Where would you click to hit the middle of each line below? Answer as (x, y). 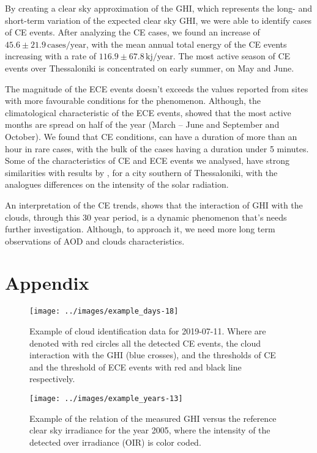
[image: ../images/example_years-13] (106, 399)
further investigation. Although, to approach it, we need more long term (140, 229)
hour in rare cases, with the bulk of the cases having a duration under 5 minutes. (157, 148)
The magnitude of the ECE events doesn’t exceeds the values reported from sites (157, 88)
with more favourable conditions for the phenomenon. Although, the (133, 101)
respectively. (52, 379)
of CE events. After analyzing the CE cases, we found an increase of (132, 32)
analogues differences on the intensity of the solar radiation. (117, 184)
